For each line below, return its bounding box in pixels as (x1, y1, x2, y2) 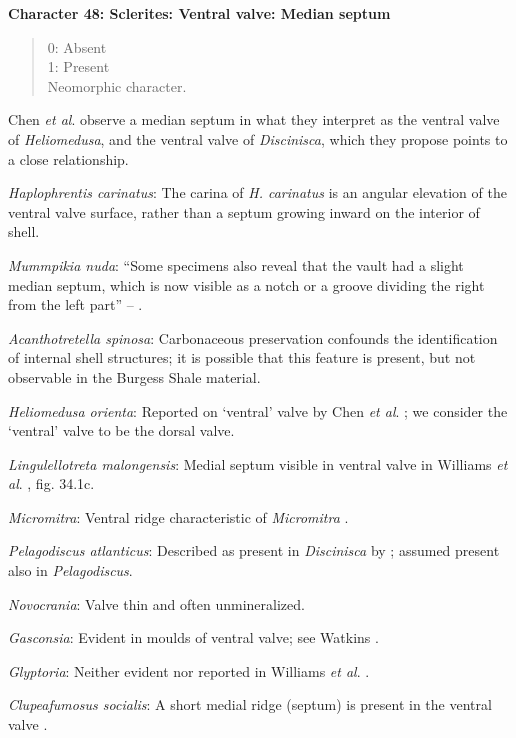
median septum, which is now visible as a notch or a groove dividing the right (8, 274, 485, 295)
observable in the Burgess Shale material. (8, 366, 261, 387)
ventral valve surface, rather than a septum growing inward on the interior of (8, 201, 480, 222)
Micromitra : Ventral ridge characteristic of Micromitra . (8, 506, 349, 527)
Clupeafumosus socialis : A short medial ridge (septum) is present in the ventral (8, 694, 492, 715)
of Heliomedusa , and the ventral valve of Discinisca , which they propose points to (8, 128, 508, 149)
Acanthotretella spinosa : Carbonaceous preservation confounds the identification (8, 327, 498, 348)
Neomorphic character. (47, 75, 187, 96)
